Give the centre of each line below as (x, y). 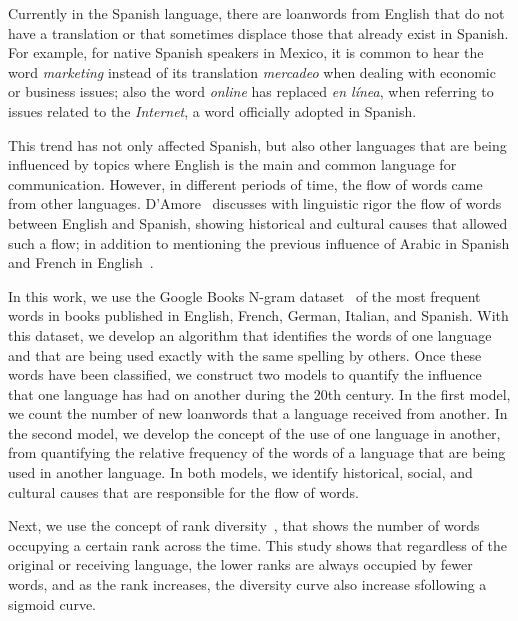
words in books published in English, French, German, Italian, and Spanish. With (258, 315)
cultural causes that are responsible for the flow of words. (183, 491)
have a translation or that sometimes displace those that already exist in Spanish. (258, 32)
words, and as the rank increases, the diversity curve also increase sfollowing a (247, 584)
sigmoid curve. (52, 603)
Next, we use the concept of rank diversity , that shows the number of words (244, 525)
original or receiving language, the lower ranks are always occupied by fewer (240, 564)
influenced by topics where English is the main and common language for (232, 164)
